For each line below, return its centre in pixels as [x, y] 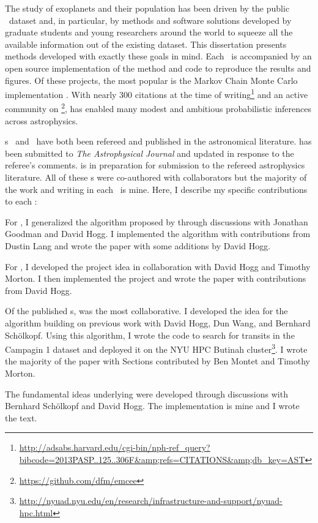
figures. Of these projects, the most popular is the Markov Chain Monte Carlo [151, 80]
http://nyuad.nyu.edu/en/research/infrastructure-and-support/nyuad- [151, 501]
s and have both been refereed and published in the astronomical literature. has [158, 141]
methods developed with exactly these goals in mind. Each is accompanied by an [158, 56]
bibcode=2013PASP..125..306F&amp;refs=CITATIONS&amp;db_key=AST [162, 459]
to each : [21, 201]
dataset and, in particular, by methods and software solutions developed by [150, 20]
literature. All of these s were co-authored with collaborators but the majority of [156, 177]
